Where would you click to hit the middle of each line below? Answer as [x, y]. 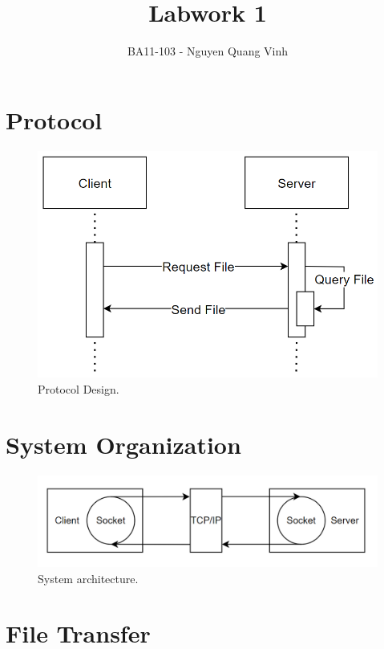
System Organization [123, 444]
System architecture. [88, 578]
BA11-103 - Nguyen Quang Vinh [208, 51]
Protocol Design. [79, 388]
